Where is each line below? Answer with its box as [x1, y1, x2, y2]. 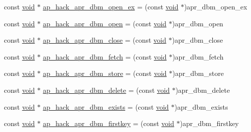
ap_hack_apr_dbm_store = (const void [43, 68, 167, 78]
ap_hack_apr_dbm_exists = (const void [43, 101, 169, 112]
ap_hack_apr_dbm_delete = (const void [43, 84, 170, 95]
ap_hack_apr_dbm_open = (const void [43, 18, 167, 28]
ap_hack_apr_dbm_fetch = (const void [43, 51, 167, 62]
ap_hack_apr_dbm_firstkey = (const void [43, 118, 174, 129]
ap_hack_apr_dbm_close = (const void [43, 35, 166, 45]
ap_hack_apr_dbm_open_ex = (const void [43, 1, 179, 11]
